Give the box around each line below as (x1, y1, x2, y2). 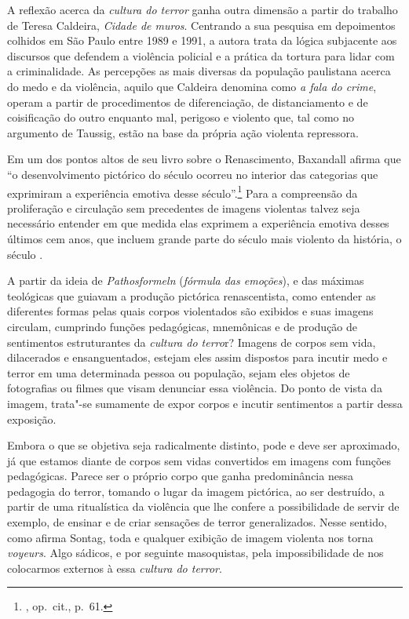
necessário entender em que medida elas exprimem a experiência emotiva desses (7, 215, 389, 231)
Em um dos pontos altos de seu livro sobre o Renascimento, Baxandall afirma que (7, 151, 401, 167)
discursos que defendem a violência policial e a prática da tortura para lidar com (7, 47, 395, 64)
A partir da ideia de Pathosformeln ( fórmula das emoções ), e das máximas (7, 272, 364, 289)
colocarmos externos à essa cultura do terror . (7, 559, 222, 576)
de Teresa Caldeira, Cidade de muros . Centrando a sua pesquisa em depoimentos (7, 16, 396, 33)
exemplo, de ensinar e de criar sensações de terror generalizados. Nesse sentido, (7, 514, 387, 530)
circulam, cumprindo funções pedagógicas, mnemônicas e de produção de (7, 318, 358, 334)
